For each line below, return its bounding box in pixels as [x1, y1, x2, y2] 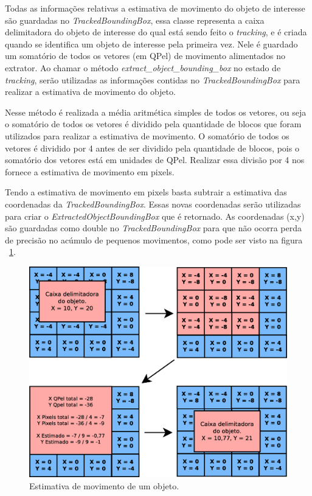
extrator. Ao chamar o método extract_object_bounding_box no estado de [5, 61, 281, 74]
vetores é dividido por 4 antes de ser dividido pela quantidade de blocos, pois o [5, 141, 299, 154]
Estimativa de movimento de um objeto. [29, 480, 179, 492]
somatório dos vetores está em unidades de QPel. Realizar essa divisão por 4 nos [5, 153, 305, 166]
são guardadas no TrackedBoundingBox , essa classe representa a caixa [5, 13, 265, 26]
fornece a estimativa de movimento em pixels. [5, 165, 175, 178]
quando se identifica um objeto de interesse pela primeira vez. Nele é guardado [5, 37, 298, 50]
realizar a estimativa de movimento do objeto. [5, 85, 176, 98]
